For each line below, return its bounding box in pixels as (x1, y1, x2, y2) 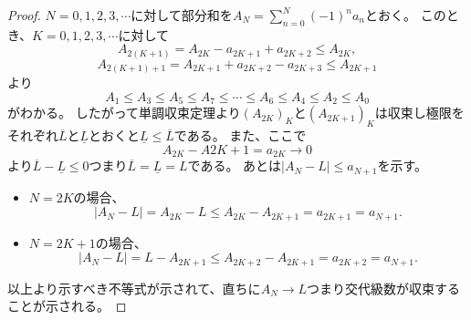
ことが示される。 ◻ (7, 296, 127, 315)
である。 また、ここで (173, 126, 307, 145)
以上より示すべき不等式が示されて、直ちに (7, 278, 261, 297)
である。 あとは (187, 156, 282, 175)
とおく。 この (365, 5, 446, 24)
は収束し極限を (374, 103, 465, 122)
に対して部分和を (131, 5, 233, 24)
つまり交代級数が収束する (307, 278, 461, 297)
